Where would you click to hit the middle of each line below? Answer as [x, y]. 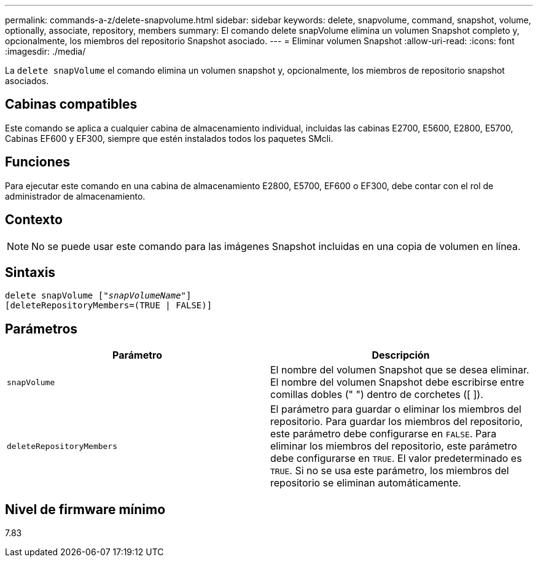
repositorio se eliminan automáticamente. [366, 483]
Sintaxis [30, 272]
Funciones [38, 162]
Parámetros [41, 329]
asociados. [27, 81]
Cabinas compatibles [71, 104]
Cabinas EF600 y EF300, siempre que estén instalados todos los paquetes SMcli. [169, 138]
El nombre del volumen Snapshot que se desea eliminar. [400, 370]
